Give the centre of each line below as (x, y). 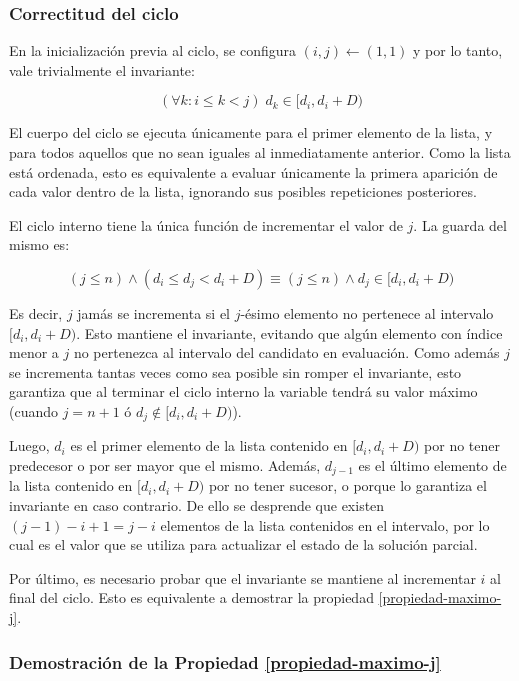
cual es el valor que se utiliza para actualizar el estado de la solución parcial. (243, 544)
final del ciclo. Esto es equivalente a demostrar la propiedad (191, 597)
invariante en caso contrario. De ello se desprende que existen (197, 505)
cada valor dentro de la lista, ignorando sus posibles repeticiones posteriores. (243, 191)
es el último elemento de (432, 464)
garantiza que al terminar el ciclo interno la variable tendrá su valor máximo (243, 391)
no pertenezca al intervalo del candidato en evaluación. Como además (286, 352)
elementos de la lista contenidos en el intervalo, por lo (325, 524)
